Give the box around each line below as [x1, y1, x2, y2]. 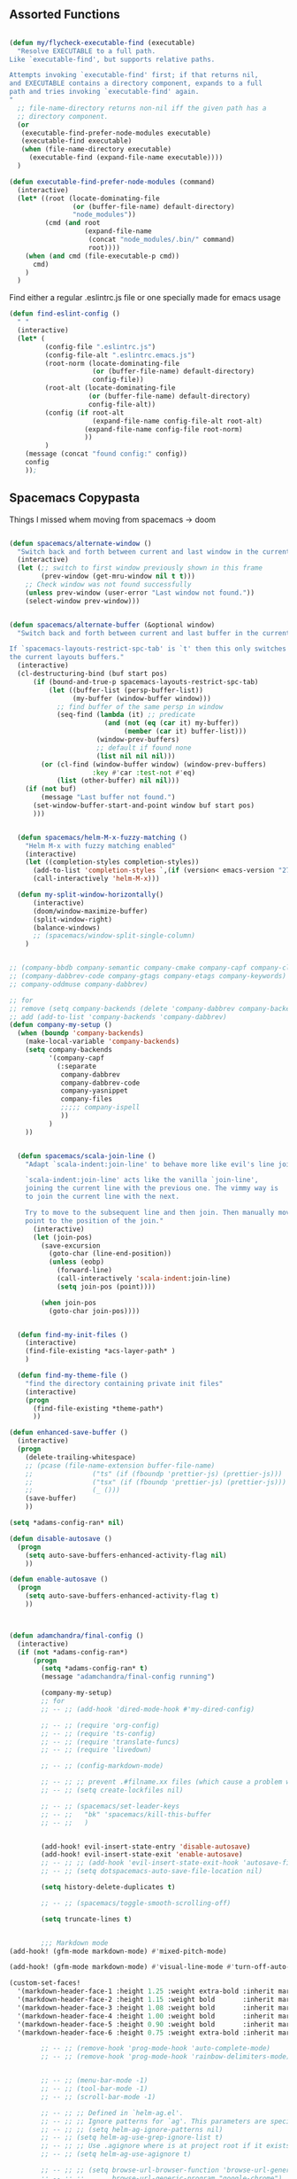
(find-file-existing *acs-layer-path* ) [25, 1347, 176, 1356]
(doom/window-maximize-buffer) [32, 907, 148, 915]
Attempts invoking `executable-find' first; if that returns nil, [9, 71, 259, 80]
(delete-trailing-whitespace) [25, 1452, 137, 1461]
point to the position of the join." [25, 1216, 164, 1226]
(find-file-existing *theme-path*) [32, 1404, 164, 1412]
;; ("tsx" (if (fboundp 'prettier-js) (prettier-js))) [25, 1477, 287, 1487]
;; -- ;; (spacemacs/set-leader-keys [41, 1802, 179, 1810]
